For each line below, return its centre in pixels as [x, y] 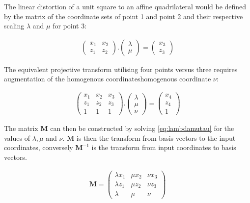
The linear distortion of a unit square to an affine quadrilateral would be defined [125, 6]
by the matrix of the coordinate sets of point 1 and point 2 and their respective [124, 16]
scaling [14, 26]
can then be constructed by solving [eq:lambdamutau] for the [142, 128]
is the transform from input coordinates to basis [164, 147]
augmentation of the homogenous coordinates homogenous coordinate [108, 79]
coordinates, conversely [39, 147]
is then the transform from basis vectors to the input [156, 138]
